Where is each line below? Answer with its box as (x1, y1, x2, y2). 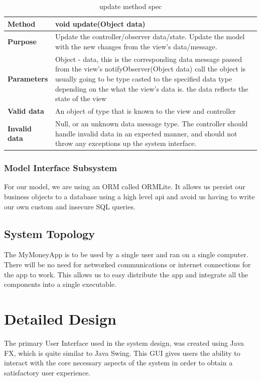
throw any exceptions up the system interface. (55, 138, 197, 148)
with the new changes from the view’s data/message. (55, 41, 217, 52)
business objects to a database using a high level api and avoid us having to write (4, 191, 255, 202)
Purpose (8, 36, 37, 47)
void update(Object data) (55, 18, 146, 29)
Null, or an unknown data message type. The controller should (55, 118, 248, 128)
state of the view (55, 93, 106, 104)
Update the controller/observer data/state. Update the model (55, 31, 245, 42)
